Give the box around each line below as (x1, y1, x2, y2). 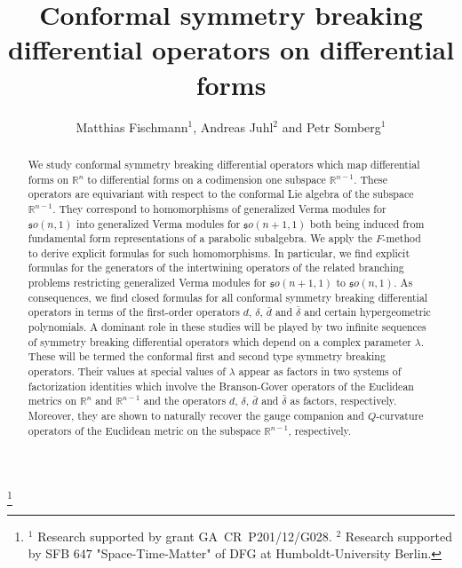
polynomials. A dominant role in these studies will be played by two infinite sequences (28, 319, 426, 335)
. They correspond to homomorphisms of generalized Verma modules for (52, 201, 386, 216)
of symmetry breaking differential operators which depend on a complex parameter (28, 334, 411, 349)
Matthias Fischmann (76, 117, 188, 136)
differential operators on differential (7, 31, 455, 67)
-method (382, 231, 421, 246)
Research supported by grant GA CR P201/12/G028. (37, 526, 332, 545)
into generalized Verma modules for (76, 216, 241, 231)
